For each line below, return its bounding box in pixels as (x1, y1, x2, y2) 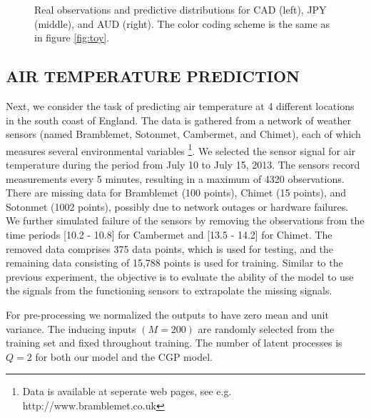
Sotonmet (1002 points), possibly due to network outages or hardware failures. (6, 199, 349, 214)
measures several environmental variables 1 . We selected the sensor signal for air (6, 141, 356, 158)
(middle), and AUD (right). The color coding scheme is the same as (34, 16, 330, 31)
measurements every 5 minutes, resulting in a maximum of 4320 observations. (6, 171, 345, 186)
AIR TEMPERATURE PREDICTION (6, 65, 300, 87)
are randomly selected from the (198, 321, 335, 336)
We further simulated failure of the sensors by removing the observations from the (6, 213, 365, 228)
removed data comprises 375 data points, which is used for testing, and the (6, 241, 334, 256)
